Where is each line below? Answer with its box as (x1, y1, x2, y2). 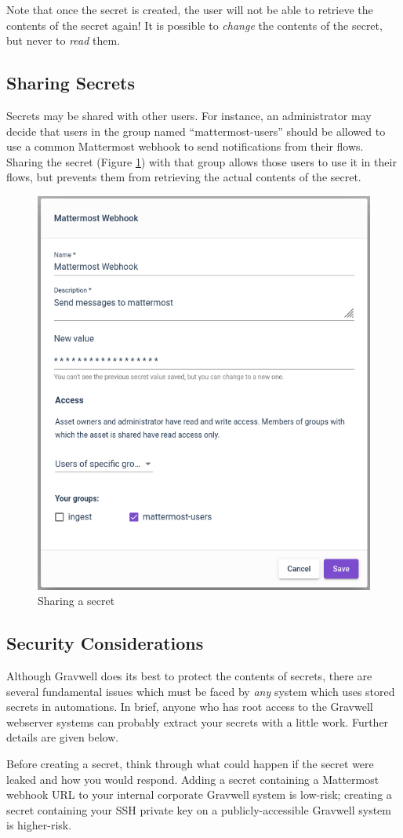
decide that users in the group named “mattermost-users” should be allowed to (6, 122, 386, 139)
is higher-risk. (6, 817, 72, 833)
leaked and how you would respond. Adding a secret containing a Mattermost (6, 771, 379, 787)
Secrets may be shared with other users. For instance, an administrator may (6, 107, 372, 123)
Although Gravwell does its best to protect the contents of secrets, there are (6, 668, 372, 684)
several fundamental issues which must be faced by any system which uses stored (6, 683, 395, 699)
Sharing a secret (38, 592, 115, 609)
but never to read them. (6, 32, 121, 49)
